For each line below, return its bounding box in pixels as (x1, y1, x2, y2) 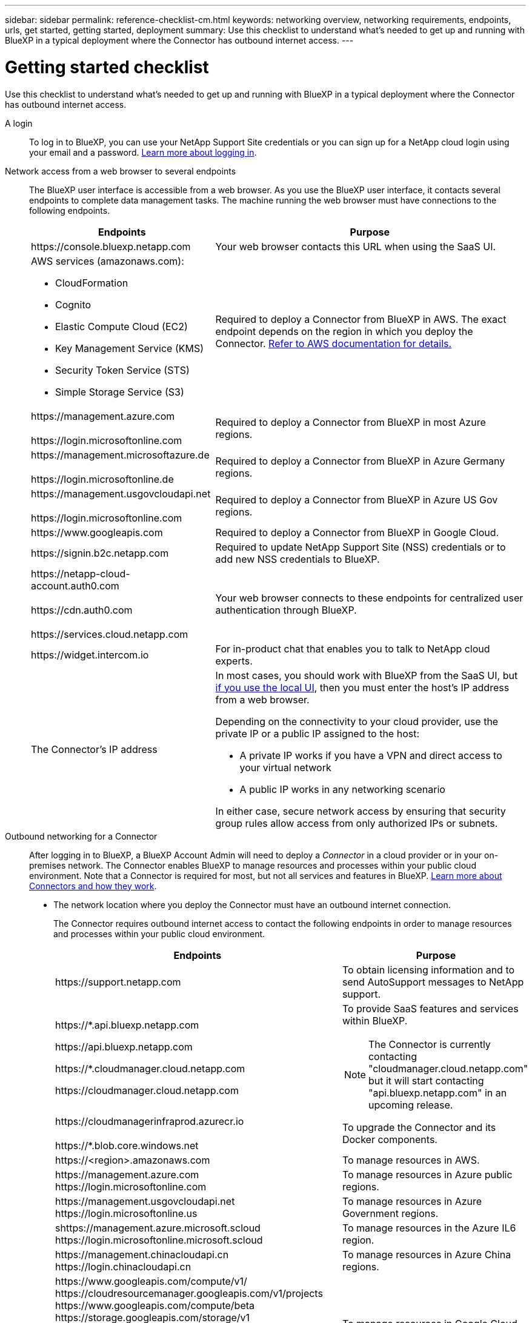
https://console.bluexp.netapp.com (31, 240, 191, 253)
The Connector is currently (368, 1038, 491, 1050)
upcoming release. (368, 1098, 453, 1111)
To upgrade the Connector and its (342, 1121, 496, 1133)
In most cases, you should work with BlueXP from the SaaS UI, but (215, 669, 518, 681)
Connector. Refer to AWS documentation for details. (215, 337, 452, 350)
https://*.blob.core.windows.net (55, 1139, 199, 1152)
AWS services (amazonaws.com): (31, 254, 184, 267)
